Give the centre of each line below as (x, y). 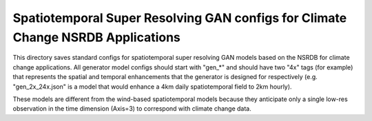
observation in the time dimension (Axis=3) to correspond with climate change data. (132, 109)
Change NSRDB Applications (96, 37)
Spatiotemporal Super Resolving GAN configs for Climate (180, 18)
